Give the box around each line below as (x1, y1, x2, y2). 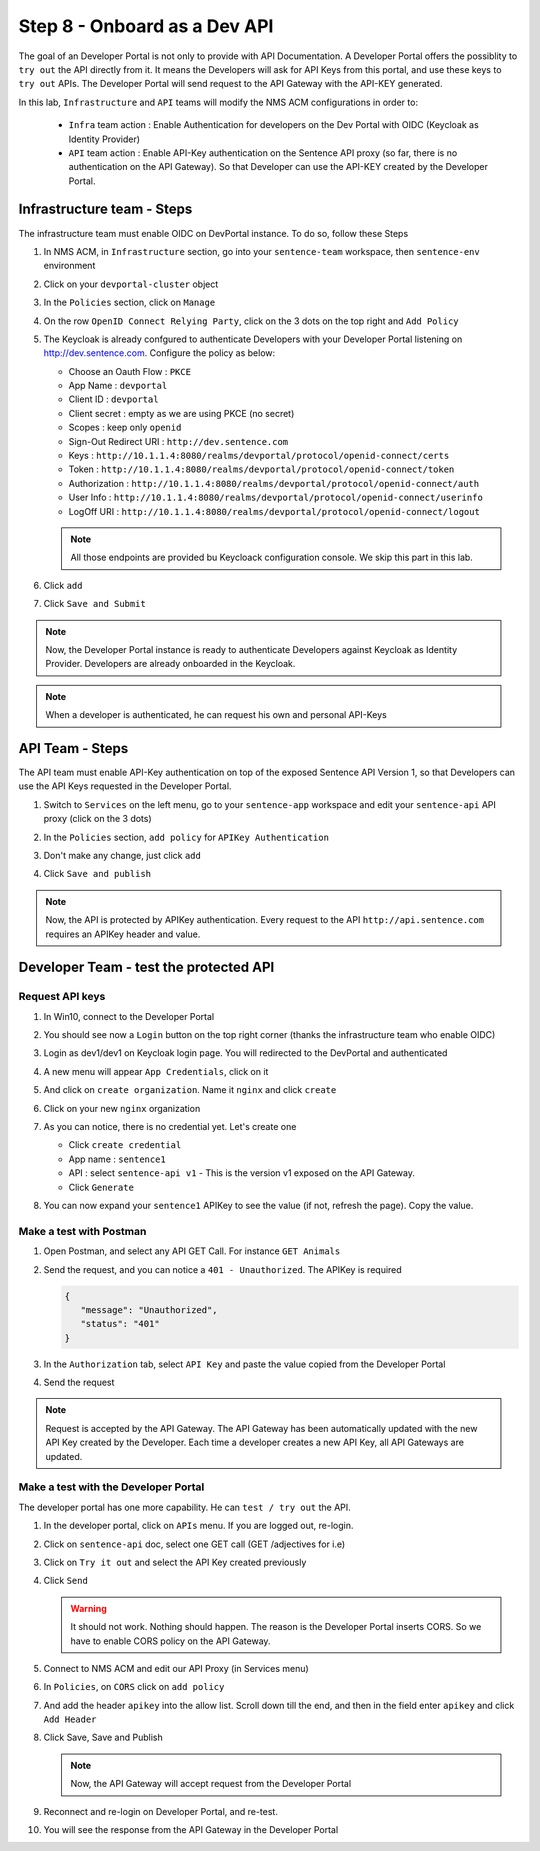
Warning (70, 1602, 107, 1614)
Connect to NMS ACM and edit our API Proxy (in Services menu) (43, 1662, 309, 1674)
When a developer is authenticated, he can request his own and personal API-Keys (45, 709, 387, 721)
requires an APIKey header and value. (45, 928, 201, 940)
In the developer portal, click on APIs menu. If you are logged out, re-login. (43, 1520, 354, 1532)
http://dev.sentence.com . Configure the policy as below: (43, 347, 276, 359)
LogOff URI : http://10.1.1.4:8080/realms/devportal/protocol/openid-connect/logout (68, 505, 480, 517)
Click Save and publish (43, 868, 152, 880)
